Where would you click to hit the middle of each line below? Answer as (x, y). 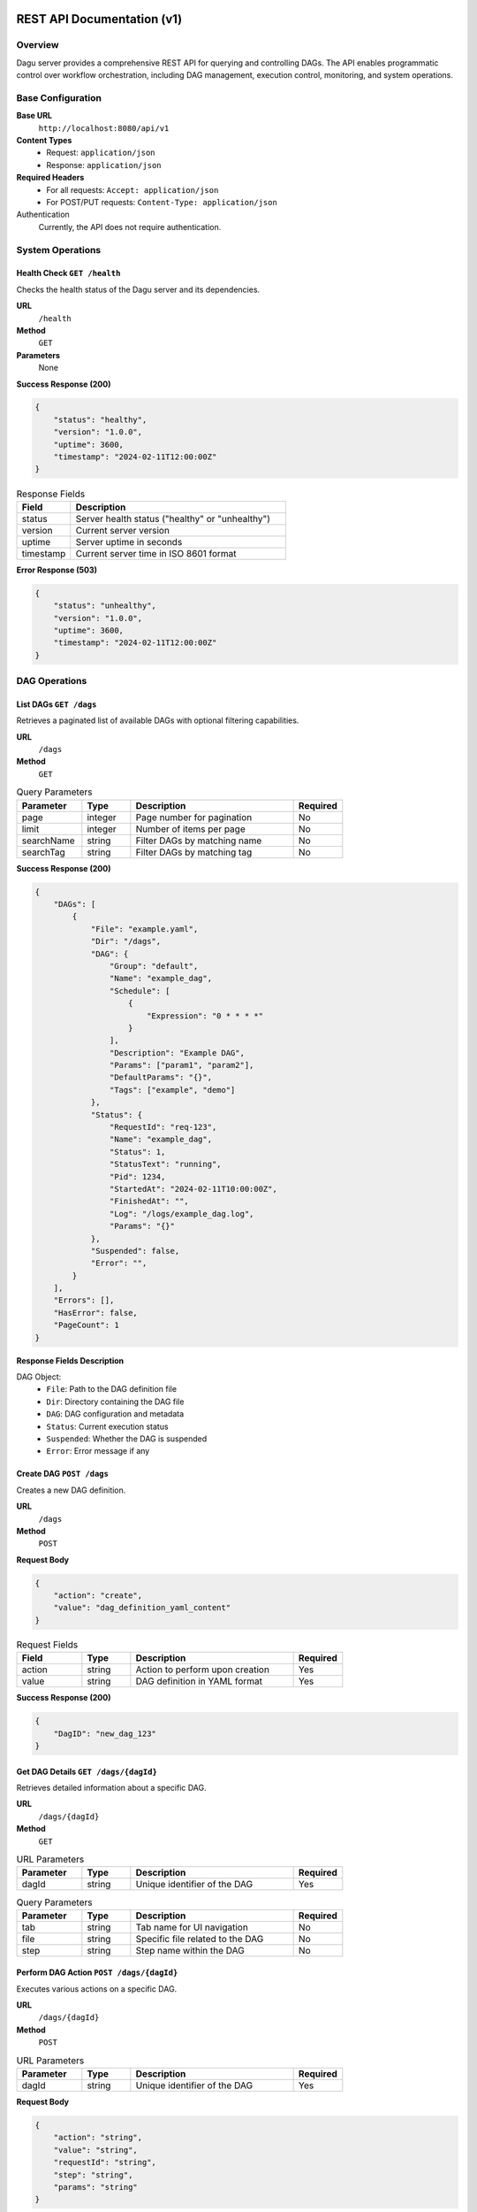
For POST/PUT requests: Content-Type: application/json (162, 203)
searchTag (43, 852)
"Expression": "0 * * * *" (205, 1016)
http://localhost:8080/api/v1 (104, 128)
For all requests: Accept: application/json (132, 189)
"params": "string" (96, 2187)
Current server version (122, 530)
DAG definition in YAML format (199, 1681)
